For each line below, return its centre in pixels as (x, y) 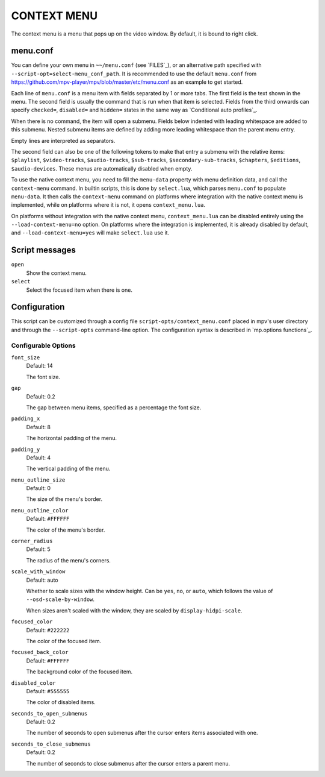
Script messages (44, 250)
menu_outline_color (40, 510)
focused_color (32, 622)
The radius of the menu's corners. (69, 560)
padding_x (26, 419)
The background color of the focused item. (79, 672)
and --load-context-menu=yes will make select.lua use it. (90, 233)
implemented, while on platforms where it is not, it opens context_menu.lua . (108, 205)
